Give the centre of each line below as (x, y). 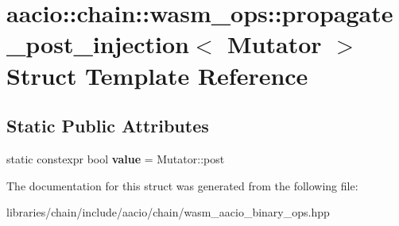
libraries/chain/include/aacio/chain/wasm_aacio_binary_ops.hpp (168, 212)
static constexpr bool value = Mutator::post (116, 158)
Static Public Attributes (108, 126)
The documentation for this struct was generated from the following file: (182, 185)
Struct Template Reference (157, 75)
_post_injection (98, 44)
